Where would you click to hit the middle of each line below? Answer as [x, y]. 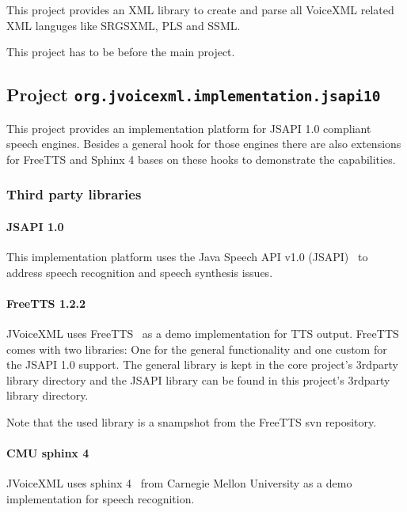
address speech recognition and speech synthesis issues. [140, 272]
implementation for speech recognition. [101, 498]
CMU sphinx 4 [48, 453]
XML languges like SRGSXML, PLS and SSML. [124, 25]
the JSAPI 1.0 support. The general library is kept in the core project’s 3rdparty [202, 364]
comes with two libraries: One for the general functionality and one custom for [197, 349]
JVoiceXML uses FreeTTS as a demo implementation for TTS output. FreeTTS [203, 333]
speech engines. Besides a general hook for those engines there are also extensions [204, 144]
